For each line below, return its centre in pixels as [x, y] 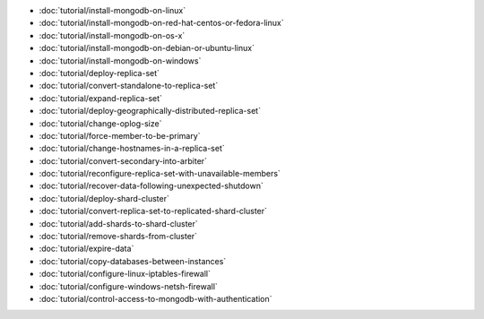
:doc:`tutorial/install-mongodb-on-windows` [120, 60]
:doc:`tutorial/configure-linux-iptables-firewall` [125, 274]
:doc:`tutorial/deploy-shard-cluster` [104, 198]
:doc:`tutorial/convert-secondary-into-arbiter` [123, 160]
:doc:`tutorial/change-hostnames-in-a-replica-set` [132, 149]
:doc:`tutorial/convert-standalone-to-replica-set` [129, 86]
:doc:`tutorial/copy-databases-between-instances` [133, 261]
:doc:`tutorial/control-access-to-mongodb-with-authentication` [156, 298]
